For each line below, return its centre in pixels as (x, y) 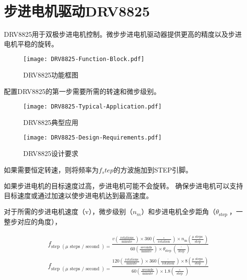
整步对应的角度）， (33, 221)
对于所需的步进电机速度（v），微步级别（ (68, 211)
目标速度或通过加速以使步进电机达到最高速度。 (78, 195)
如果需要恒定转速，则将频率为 (51, 169)
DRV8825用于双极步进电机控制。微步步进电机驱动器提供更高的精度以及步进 (123, 34)
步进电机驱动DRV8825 (77, 11)
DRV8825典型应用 (51, 122)
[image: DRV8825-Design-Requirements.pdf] (93, 138)
